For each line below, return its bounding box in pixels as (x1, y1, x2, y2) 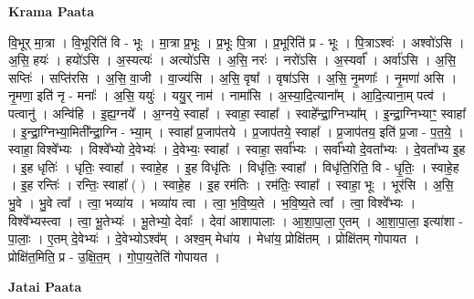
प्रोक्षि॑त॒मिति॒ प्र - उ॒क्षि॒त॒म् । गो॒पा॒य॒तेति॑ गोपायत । (8, 246, 220, 265)
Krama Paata (8, 2, 94, 20)
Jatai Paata (8, 277, 82, 296)
